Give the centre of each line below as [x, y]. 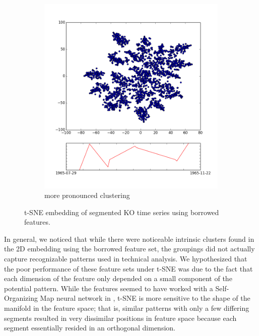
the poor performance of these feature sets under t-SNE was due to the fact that [128, 268]
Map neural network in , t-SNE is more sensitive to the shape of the [145, 298]
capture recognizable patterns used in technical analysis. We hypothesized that [126, 259]
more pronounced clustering [87, 195]
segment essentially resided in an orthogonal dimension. [90, 328]
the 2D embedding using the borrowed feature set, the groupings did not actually [129, 249]
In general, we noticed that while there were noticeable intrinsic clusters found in [129, 239]
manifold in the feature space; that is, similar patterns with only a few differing [127, 308]
